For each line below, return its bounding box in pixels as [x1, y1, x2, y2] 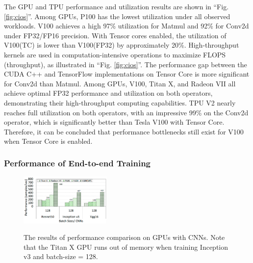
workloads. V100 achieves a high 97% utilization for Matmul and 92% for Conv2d [4, 21, 249, 31]
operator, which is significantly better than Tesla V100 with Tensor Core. [4, 117, 225, 127]
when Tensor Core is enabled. [4, 136, 93, 146]
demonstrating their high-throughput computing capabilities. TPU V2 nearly [4, 97, 236, 107]
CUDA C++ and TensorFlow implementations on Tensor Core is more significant [4, 69, 250, 79]
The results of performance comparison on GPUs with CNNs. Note [24, 232, 225, 242]
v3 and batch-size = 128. [24, 251, 98, 262]
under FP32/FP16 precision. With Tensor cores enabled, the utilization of [4, 30, 227, 40]
